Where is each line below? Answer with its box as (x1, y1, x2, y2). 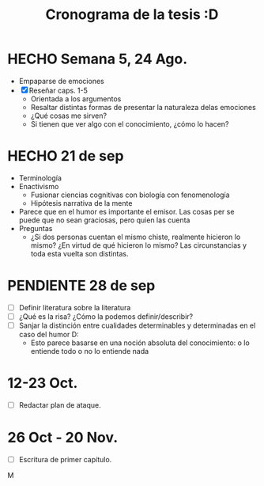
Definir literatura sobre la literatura (18, 302, 131, 312)
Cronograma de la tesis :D (45, 6, 219, 24)
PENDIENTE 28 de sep (7, 277, 156, 294)
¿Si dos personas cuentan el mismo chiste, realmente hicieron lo (30, 232, 241, 241)
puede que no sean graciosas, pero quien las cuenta (18, 215, 190, 225)
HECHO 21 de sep (7, 147, 124, 165)
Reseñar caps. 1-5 (28, 85, 89, 95)
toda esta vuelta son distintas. (30, 249, 129, 258)
